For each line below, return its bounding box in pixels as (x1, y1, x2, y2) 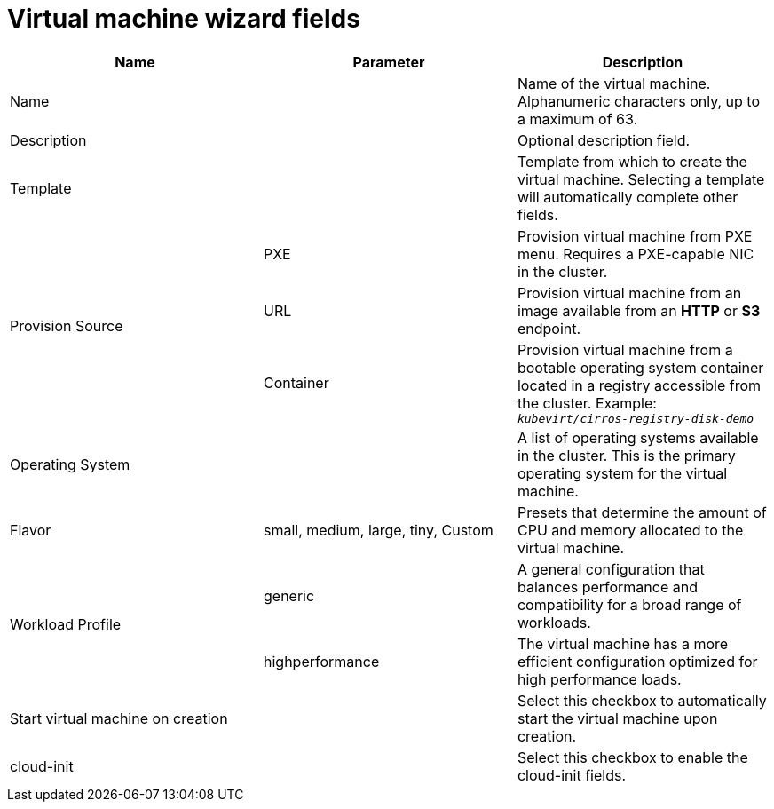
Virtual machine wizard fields (7, 4, 360, 34)
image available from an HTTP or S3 (517, 301, 761, 320)
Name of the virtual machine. (517, 74, 711, 92)
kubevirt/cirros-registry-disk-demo (517, 411, 754, 425)
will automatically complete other (517, 187, 738, 206)
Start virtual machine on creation (10, 709, 228, 727)
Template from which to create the (517, 152, 747, 171)
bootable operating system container (517, 358, 764, 377)
